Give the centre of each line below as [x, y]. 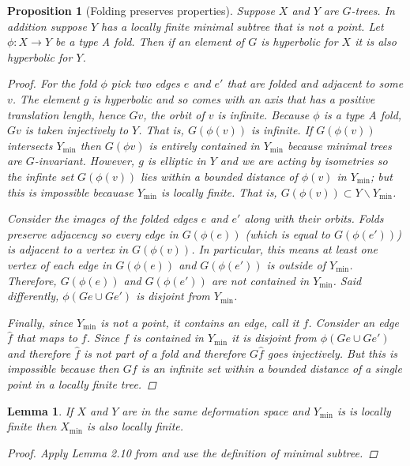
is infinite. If [282, 130]
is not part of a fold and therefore [165, 353]
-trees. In [373, 10]
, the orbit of [174, 114]
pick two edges [145, 83]
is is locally [364, 410]
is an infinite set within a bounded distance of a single [271, 368]
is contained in [168, 338]
